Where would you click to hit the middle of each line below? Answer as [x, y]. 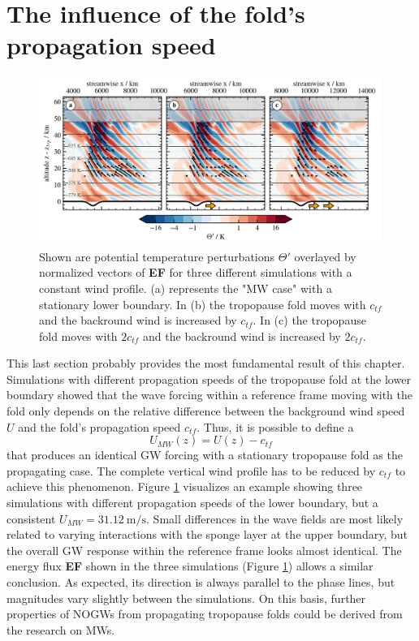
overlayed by [325, 256]
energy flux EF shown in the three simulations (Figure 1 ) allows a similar [190, 566]
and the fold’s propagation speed [99, 426]
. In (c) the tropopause [309, 320]
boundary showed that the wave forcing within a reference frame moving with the [209, 395]
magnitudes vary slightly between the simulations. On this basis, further [186, 598]
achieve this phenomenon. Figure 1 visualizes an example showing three [185, 486]
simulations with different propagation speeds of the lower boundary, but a [192, 503]
